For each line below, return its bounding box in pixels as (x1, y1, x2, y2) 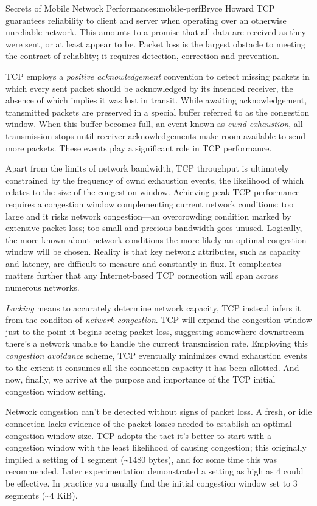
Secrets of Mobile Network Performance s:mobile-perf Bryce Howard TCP (5, 2, 275, 14)
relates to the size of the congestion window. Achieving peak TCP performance (5, 185, 300, 198)
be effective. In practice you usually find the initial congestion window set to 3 (5, 476, 298, 489)
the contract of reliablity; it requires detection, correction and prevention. (5, 49, 279, 62)
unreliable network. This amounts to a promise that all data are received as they (5, 26, 306, 38)
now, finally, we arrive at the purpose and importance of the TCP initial (5, 373, 276, 386)
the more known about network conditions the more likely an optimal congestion (5, 233, 307, 246)
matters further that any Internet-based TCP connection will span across (5, 269, 279, 282)
